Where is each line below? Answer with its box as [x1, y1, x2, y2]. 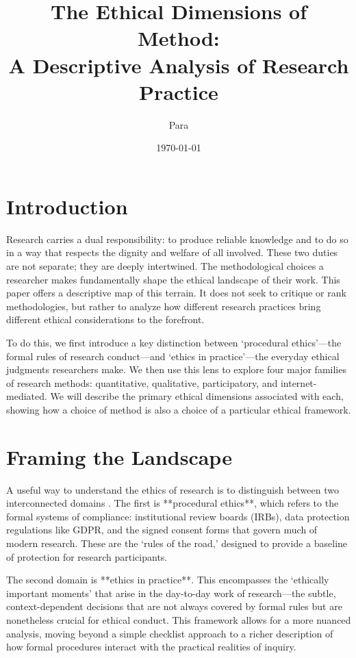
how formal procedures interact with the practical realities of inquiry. [6, 640, 296, 654]
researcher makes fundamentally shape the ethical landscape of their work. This [6, 272, 340, 286]
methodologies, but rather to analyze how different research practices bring [6, 299, 321, 313]
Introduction [6, 192, 128, 220]
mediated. [6, 389, 47, 403]
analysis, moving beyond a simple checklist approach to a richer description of [6, 626, 333, 640]
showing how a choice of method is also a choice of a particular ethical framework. [6, 402, 351, 416]
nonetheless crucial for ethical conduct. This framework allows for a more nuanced [6, 613, 351, 627]
